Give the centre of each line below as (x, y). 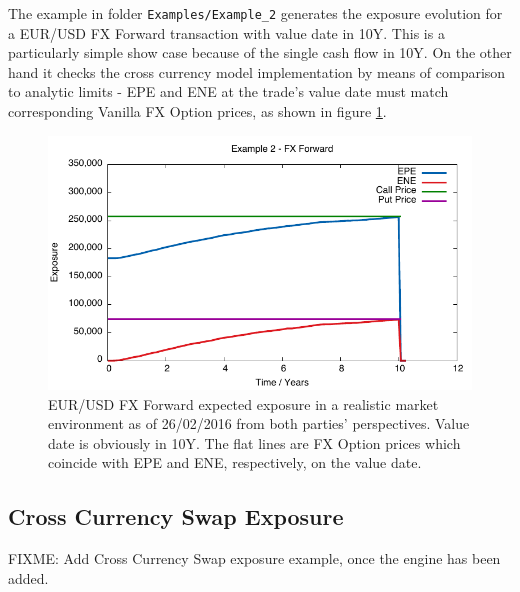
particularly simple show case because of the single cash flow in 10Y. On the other (260, 52)
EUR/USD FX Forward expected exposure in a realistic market (243, 403)
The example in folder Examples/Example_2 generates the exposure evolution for (255, 13)
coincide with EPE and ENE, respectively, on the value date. (235, 462)
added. (28, 577)
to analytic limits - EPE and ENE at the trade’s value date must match (228, 91)
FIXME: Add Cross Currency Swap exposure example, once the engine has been (254, 558)
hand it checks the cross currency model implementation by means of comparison (257, 71)
